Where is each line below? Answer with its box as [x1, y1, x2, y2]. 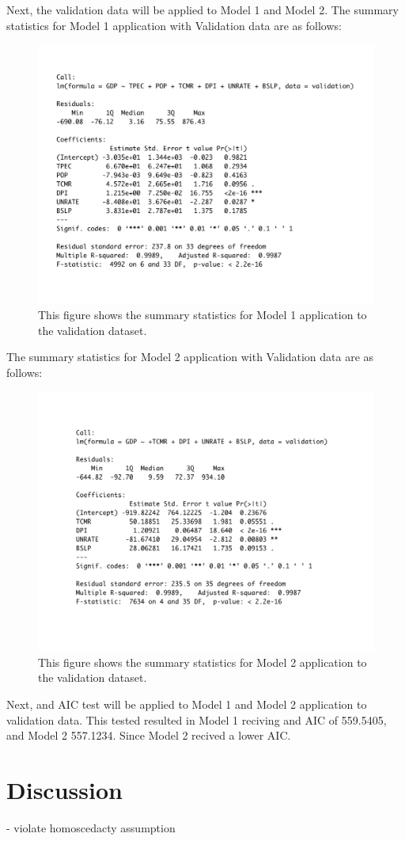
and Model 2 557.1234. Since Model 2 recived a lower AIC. [6, 727, 291, 744]
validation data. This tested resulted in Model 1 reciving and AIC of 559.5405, [6, 711, 387, 728]
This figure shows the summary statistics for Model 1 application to [38, 306, 367, 323]
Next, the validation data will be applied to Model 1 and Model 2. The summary [6, 2, 399, 17]
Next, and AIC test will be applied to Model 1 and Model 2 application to [6, 695, 367, 712]
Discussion [6, 773, 123, 805]
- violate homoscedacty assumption [6, 819, 176, 835]
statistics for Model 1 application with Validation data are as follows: [6, 17, 342, 33]
